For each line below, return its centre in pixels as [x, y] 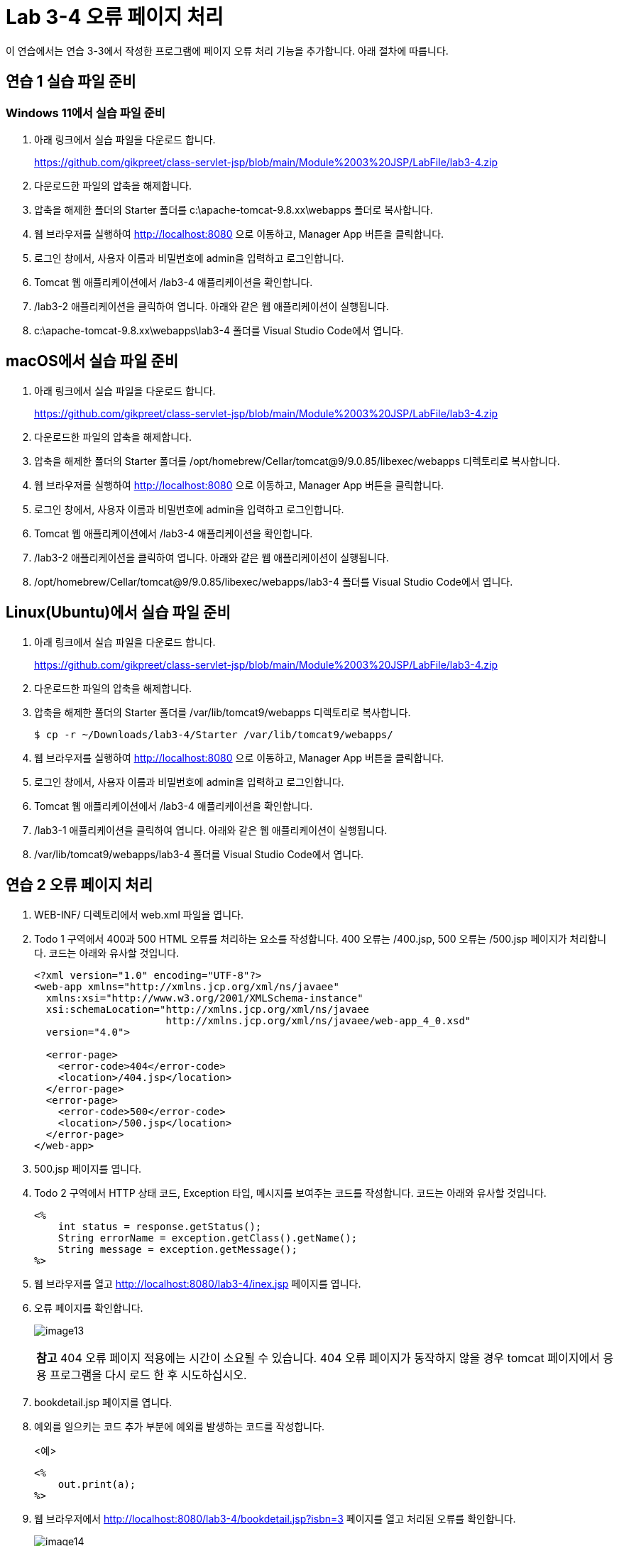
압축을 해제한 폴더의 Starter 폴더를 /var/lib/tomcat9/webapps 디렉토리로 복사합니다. [223, 712]
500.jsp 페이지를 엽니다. [88, 1168]
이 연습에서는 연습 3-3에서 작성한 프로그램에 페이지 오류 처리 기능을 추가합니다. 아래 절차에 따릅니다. [227, 50]
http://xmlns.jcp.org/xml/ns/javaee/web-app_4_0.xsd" [318, 1020]
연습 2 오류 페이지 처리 [79, 885]
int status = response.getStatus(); [160, 1226]
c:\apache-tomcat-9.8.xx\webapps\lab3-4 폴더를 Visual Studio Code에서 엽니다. [219, 330]
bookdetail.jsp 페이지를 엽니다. [103, 1402]
